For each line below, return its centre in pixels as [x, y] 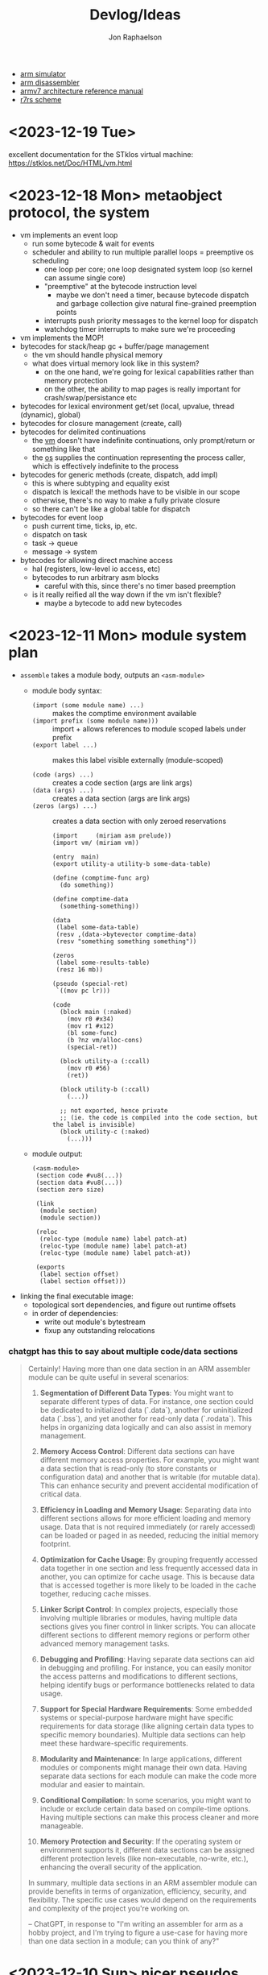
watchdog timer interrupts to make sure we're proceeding [140, 329]
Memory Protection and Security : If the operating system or [140, 1841]
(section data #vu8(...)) [79, 1182]
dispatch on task [60, 534]
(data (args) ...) [63, 790]
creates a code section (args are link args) [122, 782]
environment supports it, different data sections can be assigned [147, 1850]
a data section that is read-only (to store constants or [128, 1468]
